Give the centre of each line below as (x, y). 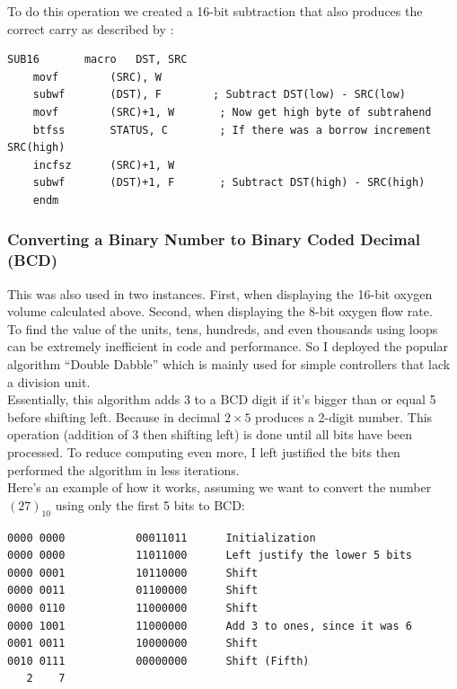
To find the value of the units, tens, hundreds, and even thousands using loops (223, 328)
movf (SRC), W (97, 77)
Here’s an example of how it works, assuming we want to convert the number (220, 487)
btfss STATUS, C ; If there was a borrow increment (232, 130)
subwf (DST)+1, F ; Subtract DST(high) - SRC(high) (229, 183)
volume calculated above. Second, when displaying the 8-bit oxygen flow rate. (220, 311)
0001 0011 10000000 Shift (133, 644)
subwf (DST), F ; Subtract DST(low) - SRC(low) (219, 95)
